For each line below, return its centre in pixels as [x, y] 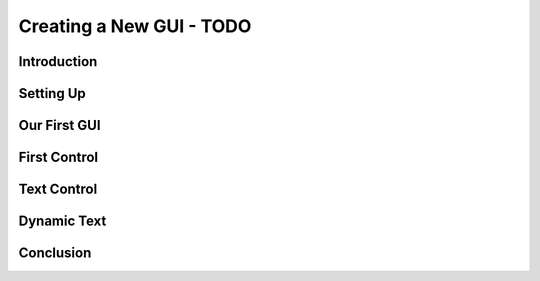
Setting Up [52, 93]
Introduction [58, 61]
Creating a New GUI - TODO [135, 26]
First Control [58, 157]
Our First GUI [59, 125]
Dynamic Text [62, 221]
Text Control [58, 189]
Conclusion [55, 253]
